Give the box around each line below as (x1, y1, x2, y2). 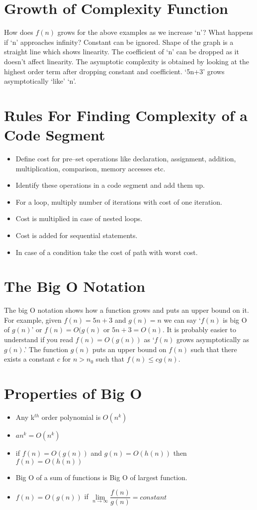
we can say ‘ (164, 314, 201, 325)
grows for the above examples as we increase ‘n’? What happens (57, 27, 253, 37)
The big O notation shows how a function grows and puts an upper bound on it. (4, 305, 249, 315)
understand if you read (4, 334, 74, 345)
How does (4, 27, 33, 37)
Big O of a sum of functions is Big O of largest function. (15, 472, 187, 482)
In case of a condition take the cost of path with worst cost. (15, 247, 198, 257)
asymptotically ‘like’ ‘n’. (4, 76, 77, 86)
